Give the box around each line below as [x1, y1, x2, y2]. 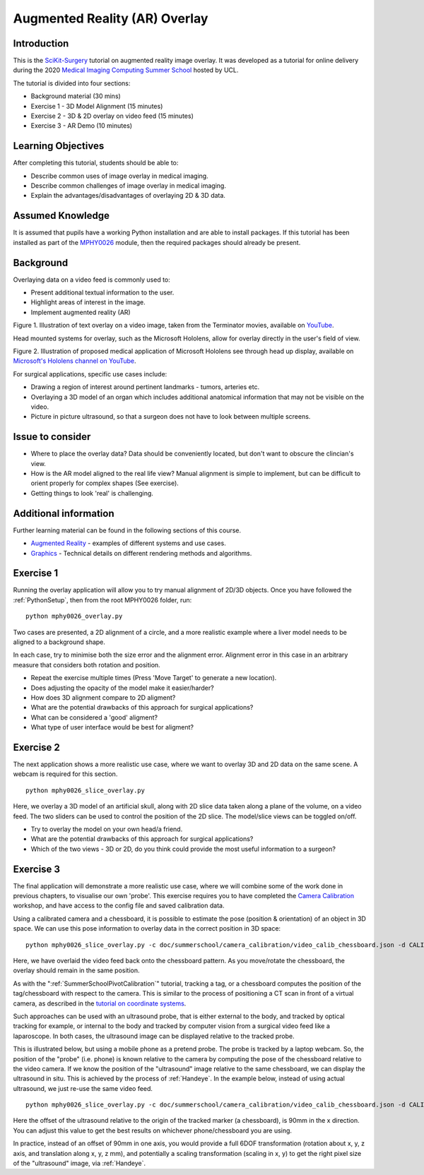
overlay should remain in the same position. [13, 966, 140, 974]
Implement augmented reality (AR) [30, 308, 131, 316]
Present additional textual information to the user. [30, 288, 175, 297]
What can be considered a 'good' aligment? [30, 713, 158, 722]
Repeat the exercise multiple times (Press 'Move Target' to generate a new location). [30, 674, 277, 682]
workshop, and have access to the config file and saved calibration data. [13, 901, 225, 910]
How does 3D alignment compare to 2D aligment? [30, 693, 176, 702]
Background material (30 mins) [30, 92, 122, 100]
